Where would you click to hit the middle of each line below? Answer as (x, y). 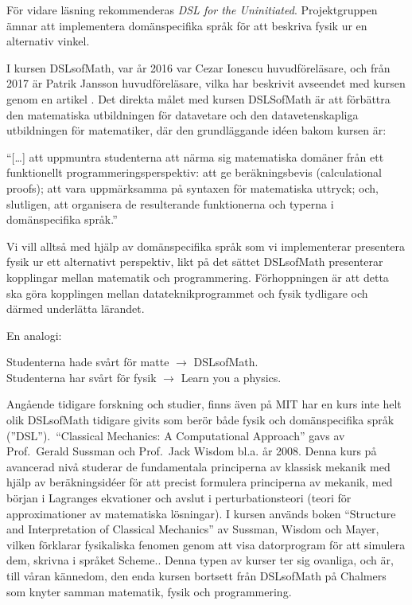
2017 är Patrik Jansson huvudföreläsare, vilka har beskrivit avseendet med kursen (206, 83)
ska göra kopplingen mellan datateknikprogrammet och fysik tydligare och (187, 293)
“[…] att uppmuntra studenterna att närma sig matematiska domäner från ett (195, 156)
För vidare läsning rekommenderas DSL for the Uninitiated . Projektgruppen (192, 10)
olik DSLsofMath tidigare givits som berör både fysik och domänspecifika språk (200, 420)
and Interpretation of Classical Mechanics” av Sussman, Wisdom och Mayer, (193, 529)
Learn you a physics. (231, 377)
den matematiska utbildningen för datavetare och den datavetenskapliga (183, 114)
